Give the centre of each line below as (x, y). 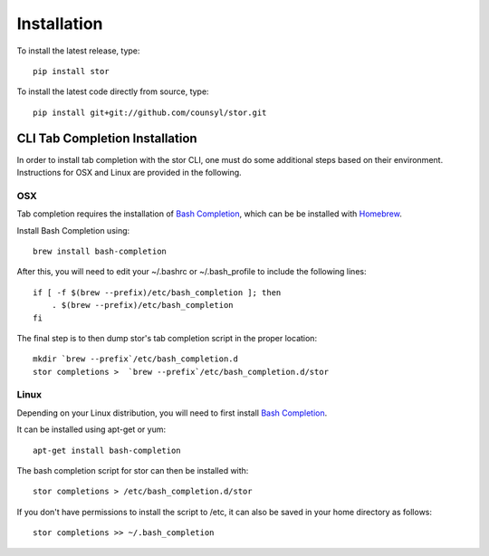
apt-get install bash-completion (107, 450)
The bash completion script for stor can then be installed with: (133, 470)
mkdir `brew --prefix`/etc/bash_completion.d (136, 359)
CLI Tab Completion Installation (107, 138)
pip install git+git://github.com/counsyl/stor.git (150, 112)
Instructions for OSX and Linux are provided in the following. (129, 173)
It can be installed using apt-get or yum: (91, 429)
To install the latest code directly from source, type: (113, 91)
